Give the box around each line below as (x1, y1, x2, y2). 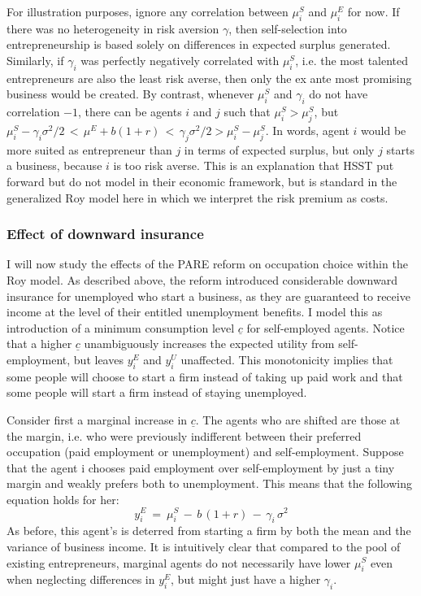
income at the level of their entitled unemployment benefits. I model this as (7, 303, 383, 320)
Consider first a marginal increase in (7, 411, 188, 428)
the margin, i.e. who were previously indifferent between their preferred (7, 427, 362, 444)
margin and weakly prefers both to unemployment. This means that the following (7, 475, 412, 492)
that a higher (7, 335, 72, 352)
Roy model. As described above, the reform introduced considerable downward (7, 271, 397, 288)
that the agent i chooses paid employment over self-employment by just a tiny (7, 459, 395, 476)
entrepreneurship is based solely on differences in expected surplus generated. (7, 36, 391, 53)
